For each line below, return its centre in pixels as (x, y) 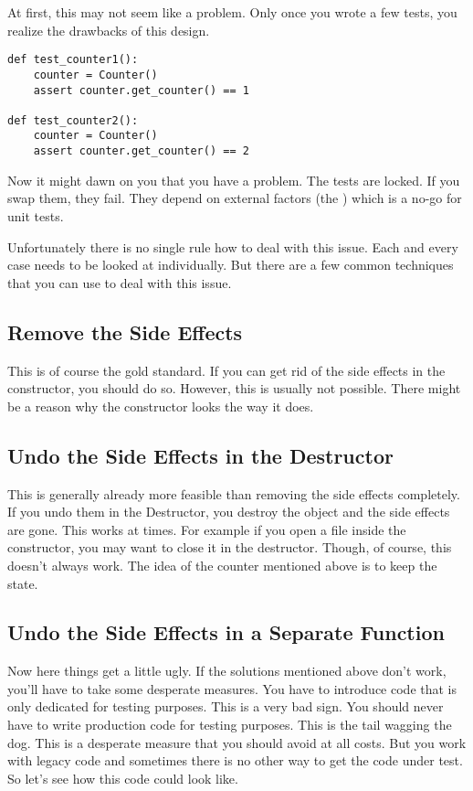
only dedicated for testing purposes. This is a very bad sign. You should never (226, 706)
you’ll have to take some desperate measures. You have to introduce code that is (232, 688)
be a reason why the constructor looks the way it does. (161, 406)
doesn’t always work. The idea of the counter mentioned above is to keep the (222, 565)
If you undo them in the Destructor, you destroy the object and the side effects (229, 512)
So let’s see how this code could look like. (123, 778)
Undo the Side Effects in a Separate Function (226, 632)
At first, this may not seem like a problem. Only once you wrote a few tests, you (232, 12)
